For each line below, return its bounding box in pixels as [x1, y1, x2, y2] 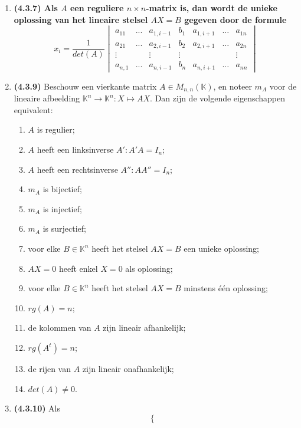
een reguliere [70, 2, 124, 14]
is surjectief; [42, 222, 86, 235]
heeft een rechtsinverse [37, 163, 118, 175]
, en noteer [213, 80, 252, 92]
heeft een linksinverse [37, 143, 114, 156]
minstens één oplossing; [184, 282, 268, 294]
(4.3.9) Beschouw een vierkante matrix [14, 80, 157, 92]
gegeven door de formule [184, 13, 287, 25]
